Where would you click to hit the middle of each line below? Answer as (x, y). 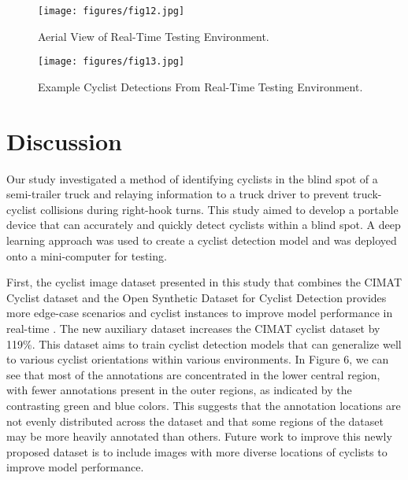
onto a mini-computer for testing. (87, 255)
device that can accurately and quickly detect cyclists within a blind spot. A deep (204, 225)
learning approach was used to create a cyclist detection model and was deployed (202, 240)
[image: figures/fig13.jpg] (111, 62)
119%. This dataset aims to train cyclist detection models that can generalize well (204, 343)
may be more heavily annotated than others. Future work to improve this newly (199, 436)
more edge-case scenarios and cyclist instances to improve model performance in (200, 313)
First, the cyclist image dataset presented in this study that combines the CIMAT (204, 282)
